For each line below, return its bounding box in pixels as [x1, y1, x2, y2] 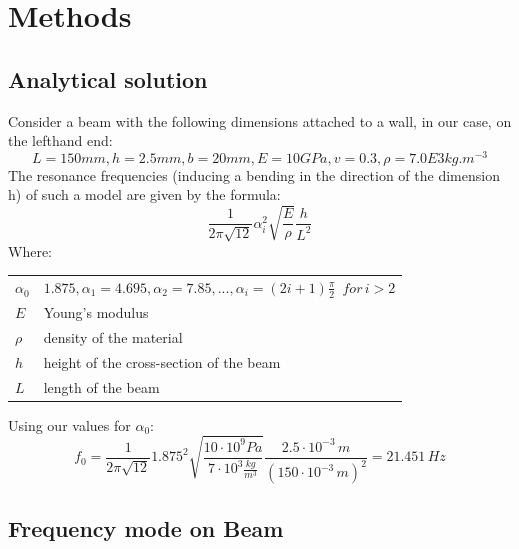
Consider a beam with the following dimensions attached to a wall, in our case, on [8, 110, 512, 131]
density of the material [43, 326, 183, 347]
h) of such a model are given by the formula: [8, 184, 281, 205]
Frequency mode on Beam [8, 512, 284, 543]
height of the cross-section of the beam [43, 351, 281, 372]
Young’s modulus [43, 302, 149, 323]
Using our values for [8, 414, 131, 435]
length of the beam [43, 376, 160, 397]
